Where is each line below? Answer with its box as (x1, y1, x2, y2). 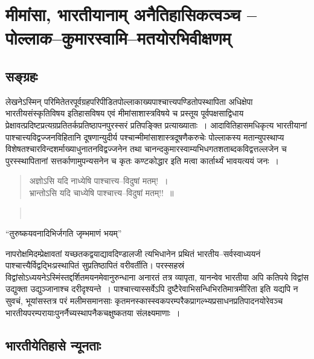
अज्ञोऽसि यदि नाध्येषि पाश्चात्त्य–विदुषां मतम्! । (29, 174, 168, 187)
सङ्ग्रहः (5, 66, 38, 85)
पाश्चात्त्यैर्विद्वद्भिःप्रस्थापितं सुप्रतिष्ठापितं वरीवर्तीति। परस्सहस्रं (5, 259, 185, 272)
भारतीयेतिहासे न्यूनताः (5, 335, 101, 354)
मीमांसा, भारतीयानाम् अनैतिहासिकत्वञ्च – (5, 2, 257, 27)
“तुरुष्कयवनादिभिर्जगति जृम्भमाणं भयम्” (5, 227, 122, 240)
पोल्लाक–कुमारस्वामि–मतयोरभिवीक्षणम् (5, 25, 231, 50)
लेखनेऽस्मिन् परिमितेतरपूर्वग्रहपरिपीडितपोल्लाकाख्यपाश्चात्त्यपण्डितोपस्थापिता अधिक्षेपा (5, 95, 253, 107)
